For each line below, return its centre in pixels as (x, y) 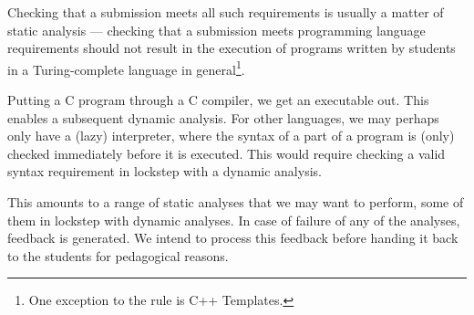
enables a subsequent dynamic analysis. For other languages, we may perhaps (223, 117)
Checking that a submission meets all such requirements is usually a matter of (226, 12)
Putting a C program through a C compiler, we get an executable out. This (218, 100)
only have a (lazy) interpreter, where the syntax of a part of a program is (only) (231, 136)
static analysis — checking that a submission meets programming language (216, 30)
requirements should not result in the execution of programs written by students (232, 48)
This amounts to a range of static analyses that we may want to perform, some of (236, 202)
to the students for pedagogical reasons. (118, 255)
